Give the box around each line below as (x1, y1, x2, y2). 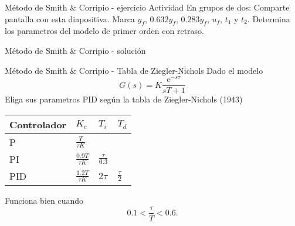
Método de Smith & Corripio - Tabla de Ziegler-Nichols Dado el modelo (5, 64, 263, 76)
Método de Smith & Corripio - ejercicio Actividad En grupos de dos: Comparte (5, 1, 290, 13)
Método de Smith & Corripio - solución (5, 44, 146, 56)
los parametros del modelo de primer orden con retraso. (5, 25, 204, 37)
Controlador (9, 117, 67, 131)
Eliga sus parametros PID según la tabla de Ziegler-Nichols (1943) (5, 93, 243, 105)
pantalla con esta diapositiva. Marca (5, 12, 135, 25)
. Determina (247, 12, 290, 25)
